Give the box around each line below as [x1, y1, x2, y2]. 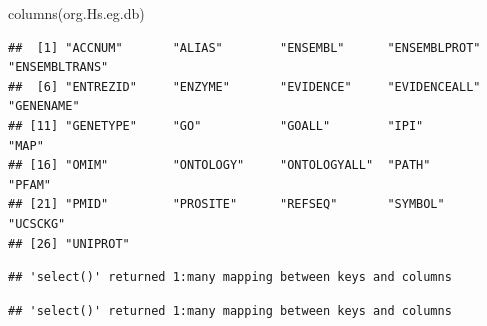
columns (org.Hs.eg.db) [8, 3, 145, 23]
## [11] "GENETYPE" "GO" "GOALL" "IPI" [8, 118, 424, 133]
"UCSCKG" [8, 216, 66, 231]
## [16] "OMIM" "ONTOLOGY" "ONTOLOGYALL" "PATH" [8, 158, 431, 173]
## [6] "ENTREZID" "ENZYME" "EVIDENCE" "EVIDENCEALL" [8, 79, 481, 94]
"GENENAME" [8, 99, 80, 114]
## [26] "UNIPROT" [8, 236, 130, 251]
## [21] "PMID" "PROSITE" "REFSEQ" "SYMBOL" [8, 197, 445, 212]
